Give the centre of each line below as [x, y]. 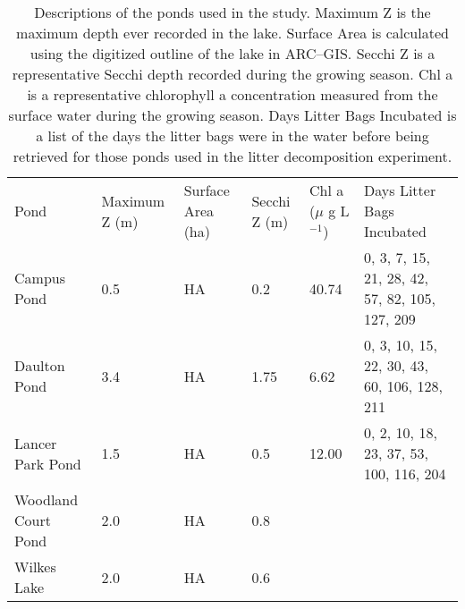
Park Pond [48, 463]
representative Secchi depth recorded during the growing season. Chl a [232, 74]
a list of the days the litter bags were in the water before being [232, 135]
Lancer [36, 443]
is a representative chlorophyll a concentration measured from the [232, 94]
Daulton [40, 365]
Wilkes [35, 567]
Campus [40, 278]
